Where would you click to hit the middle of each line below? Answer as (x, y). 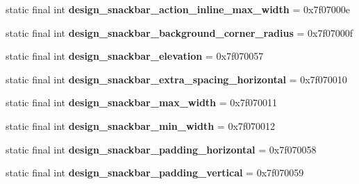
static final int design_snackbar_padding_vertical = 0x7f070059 (155, 173)
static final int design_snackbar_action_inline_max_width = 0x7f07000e (178, 9)
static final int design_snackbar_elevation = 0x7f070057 (135, 56)
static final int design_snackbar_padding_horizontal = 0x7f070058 (161, 149)
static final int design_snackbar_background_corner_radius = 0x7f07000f (179, 32)
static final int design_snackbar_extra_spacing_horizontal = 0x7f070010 (176, 79)
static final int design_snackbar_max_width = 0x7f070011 (141, 102)
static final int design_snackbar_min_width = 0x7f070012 (141, 125)
